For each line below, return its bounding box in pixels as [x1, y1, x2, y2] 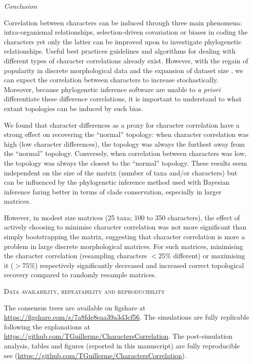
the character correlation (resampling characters [4, 250, 147, 261]
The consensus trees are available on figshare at [4, 302, 146, 312]
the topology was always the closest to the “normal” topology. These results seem [4, 157, 247, 168]
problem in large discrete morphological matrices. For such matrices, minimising [4, 241, 243, 251]
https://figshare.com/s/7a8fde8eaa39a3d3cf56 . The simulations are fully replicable [4, 312, 249, 322]
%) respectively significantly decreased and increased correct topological [29, 260, 244, 270]
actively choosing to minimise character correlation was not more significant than [4, 222, 247, 232]
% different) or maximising [165, 250, 245, 261]
